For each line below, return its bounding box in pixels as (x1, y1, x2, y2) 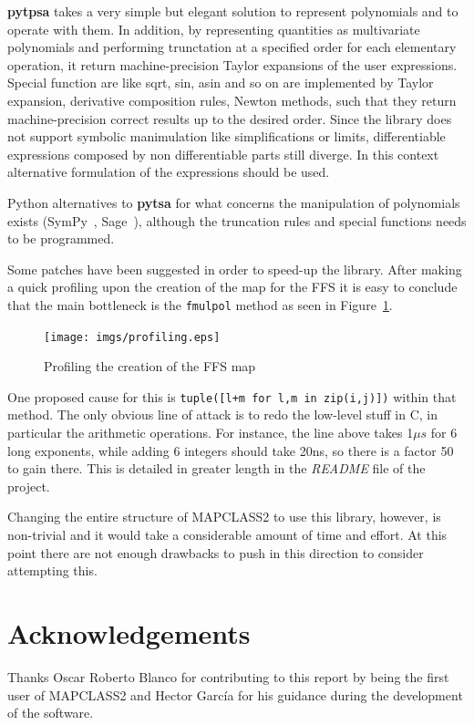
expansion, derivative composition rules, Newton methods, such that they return (7, 90, 457, 109)
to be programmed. (7, 229, 115, 248)
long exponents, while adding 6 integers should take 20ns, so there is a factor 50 (7, 440, 454, 460)
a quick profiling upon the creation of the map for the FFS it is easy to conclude (7, 277, 458, 296)
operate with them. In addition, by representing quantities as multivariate (7, 19, 420, 38)
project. (7, 476, 50, 495)
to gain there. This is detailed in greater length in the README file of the (7, 459, 426, 478)
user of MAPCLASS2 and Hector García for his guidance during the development (7, 685, 463, 704)
